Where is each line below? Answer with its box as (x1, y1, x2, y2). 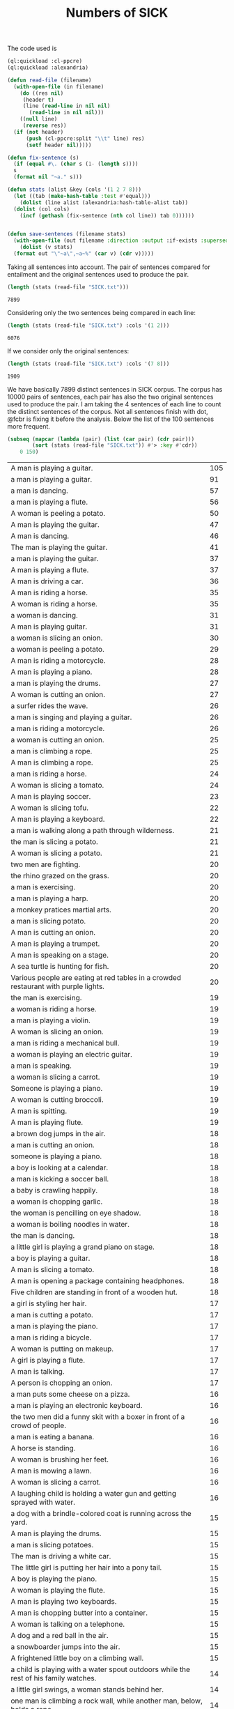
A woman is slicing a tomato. (10, 781, 104, 790)
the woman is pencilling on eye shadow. (10, 1208, 141, 1218)
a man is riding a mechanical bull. (10, 1039, 120, 1048)
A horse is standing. (10, 1443, 76, 1453)
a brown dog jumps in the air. (10, 1129, 106, 1139)
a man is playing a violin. (10, 1016, 91, 1025)
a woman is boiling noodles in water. (10, 1220, 130, 1229)
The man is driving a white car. (10, 1551, 111, 1561)
